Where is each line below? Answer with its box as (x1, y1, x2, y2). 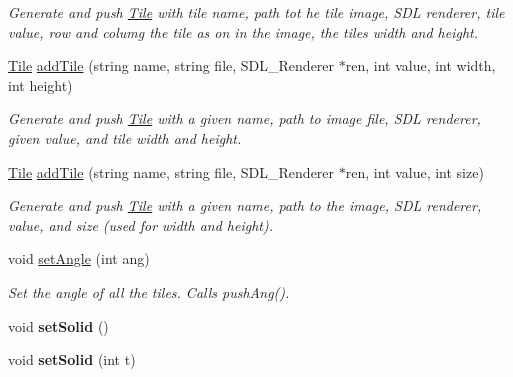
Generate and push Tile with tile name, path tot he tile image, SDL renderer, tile (8, 2, 505, 22)
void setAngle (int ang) (8, 248, 150, 269)
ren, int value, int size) (345, 161, 484, 182)
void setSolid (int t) (8, 349, 136, 370)
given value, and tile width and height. (8, 127, 242, 148)
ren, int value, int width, (345, 55, 496, 76)
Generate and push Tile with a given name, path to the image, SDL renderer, (8, 195, 482, 216)
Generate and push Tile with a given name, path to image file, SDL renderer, (8, 108, 481, 129)
